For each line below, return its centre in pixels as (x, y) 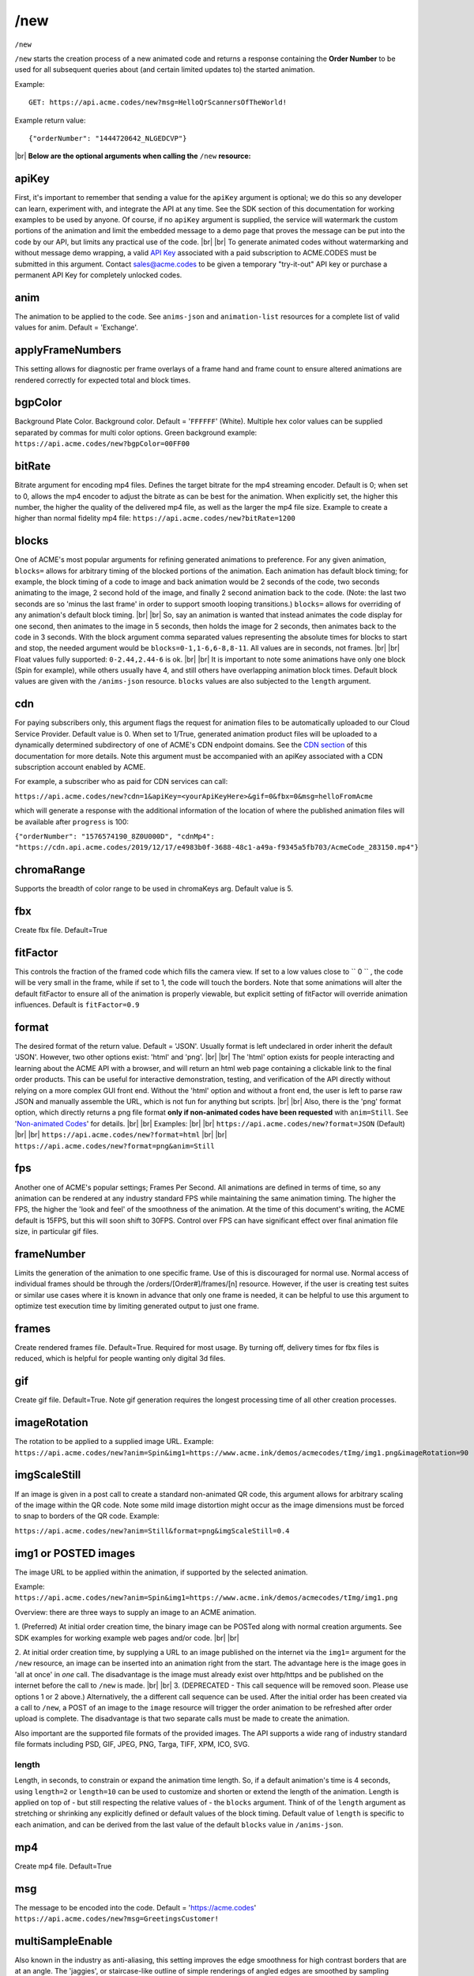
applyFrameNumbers (68, 351)
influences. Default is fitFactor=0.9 (77, 1005)
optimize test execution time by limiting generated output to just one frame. (137, 1306)
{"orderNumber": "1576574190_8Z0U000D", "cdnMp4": (115, 836)
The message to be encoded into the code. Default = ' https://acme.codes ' (135, 1907)
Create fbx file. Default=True (61, 930)
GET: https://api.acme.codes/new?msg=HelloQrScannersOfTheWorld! (158, 102)
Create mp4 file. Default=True (63, 1866)
